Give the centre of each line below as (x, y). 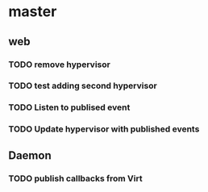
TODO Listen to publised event (69, 107)
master (33, 12)
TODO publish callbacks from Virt (75, 178)
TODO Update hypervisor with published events (104, 129)
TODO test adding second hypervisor (83, 86)
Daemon (30, 155)
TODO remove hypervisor (59, 65)
